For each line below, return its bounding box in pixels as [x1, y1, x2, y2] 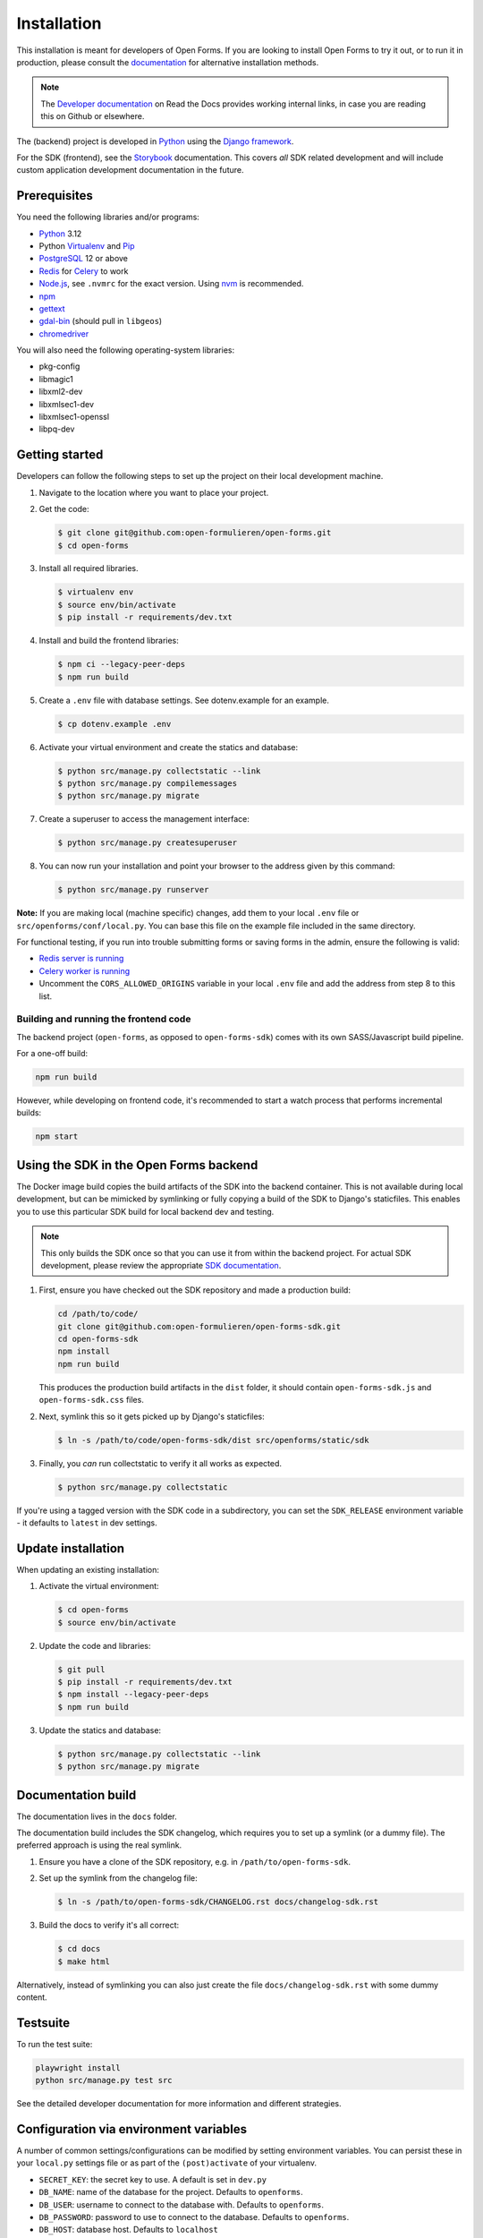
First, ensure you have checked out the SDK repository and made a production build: [38, 1285, 351, 1295]
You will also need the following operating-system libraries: [16, 345, 235, 355]
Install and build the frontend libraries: [38, 636, 179, 646]
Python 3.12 [38, 228, 82, 239]
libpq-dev [38, 423, 75, 434]
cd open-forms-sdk [57, 1334, 139, 1345]
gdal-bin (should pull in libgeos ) [38, 316, 163, 327]
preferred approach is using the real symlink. [16, 1840, 182, 1850]
